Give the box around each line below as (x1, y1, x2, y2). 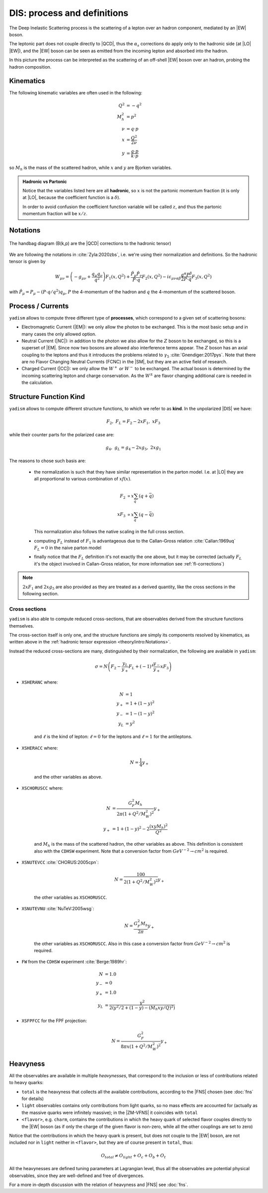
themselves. (9, 623, 34, 629)
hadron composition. (9, 64, 52, 70)
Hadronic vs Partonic (22, 178, 67, 184)
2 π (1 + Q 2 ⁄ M (117, 810, 146, 817)
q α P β (180, 271, 192, 278)
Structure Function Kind (9, 393, 85, 401)
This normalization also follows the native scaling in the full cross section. (34, 529, 185, 535)
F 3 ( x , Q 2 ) (192, 273, 212, 281)
